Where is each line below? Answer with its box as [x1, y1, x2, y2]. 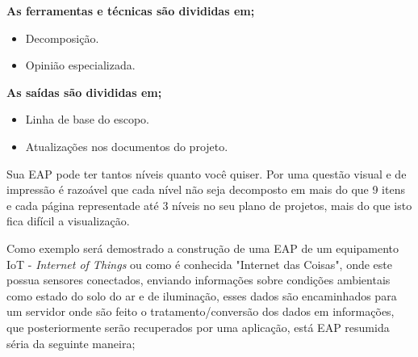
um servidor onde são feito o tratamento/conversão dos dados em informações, [6, 303, 395, 320]
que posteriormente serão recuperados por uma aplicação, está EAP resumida [6, 318, 390, 335]
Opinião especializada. [25, 57, 136, 73]
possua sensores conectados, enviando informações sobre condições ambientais [6, 271, 391, 288]
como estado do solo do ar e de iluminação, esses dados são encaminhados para [6, 287, 397, 304]
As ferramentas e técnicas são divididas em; [6, 2, 255, 19]
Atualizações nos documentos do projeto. [25, 137, 228, 154]
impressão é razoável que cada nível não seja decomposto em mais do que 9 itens [6, 181, 405, 198]
